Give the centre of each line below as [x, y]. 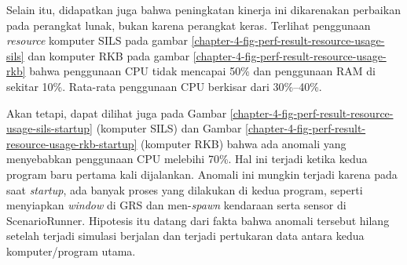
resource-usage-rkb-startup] [72, 143]
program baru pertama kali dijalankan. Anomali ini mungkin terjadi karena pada [202, 174]
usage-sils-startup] [50, 128]
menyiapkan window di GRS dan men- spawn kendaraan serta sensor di [176, 205]
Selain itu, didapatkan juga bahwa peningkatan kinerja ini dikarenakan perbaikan [203, 9]
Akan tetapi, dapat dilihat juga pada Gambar [117, 113]
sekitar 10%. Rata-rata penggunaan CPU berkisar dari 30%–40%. [164, 86]
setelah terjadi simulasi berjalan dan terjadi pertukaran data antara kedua [185, 236]
